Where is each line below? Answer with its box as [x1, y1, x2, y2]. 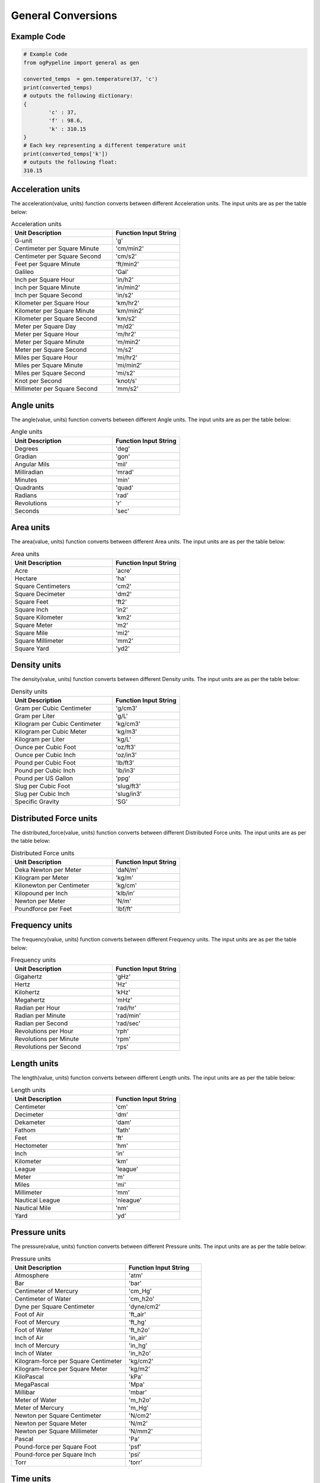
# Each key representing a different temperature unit [23, 142, 186, 149]
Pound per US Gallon [14, 774, 73, 782]
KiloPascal [14, 1373, 44, 1381]
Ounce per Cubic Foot [14, 743, 76, 752]
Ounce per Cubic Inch [14, 751, 76, 759]
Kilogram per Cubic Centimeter [14, 720, 101, 728]
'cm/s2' [116, 252, 137, 260]
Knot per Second [14, 377, 62, 385]
